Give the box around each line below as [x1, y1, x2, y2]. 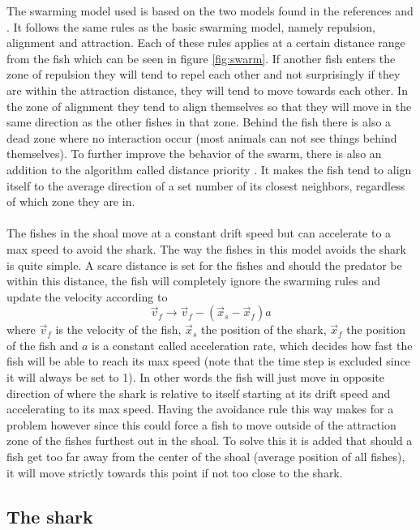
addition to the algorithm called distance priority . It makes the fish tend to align [6, 160, 412, 177]
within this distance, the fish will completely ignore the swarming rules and [6, 272, 380, 289]
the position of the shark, [200, 321, 327, 338]
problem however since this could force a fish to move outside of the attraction [6, 416, 396, 433]
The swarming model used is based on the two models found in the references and [6, 2, 414, 19]
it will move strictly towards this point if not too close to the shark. [6, 464, 343, 481]
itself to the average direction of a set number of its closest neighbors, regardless [6, 177, 405, 194]
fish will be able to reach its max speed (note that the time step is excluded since [6, 353, 410, 370]
